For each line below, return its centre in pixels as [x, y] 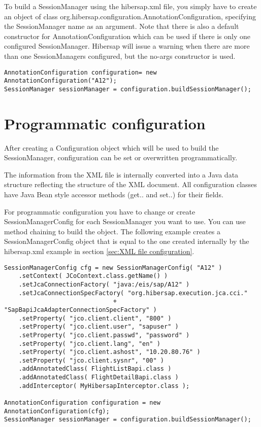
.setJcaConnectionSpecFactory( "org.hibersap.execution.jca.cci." [133, 293]
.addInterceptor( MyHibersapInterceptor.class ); [104, 386]
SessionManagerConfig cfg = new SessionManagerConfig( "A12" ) [113, 268]
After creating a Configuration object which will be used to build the [111, 147]
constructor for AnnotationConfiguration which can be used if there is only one [127, 36]
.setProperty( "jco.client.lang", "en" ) [89, 344]
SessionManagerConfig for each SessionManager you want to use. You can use [125, 221]
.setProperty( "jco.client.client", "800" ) [95, 318]
